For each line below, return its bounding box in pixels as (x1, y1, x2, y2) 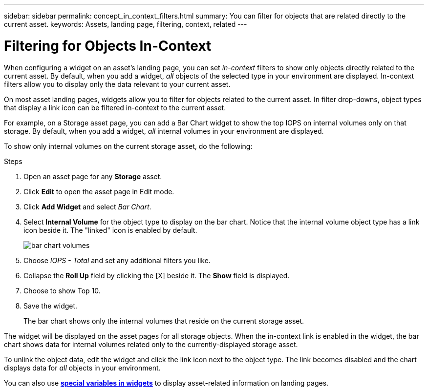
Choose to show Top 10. (23, 286, 101, 295)
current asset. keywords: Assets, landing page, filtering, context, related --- (4, 20, 247, 28)
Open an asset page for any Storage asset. (23, 172, 162, 181)
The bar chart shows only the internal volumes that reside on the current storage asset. (23, 316, 304, 325)
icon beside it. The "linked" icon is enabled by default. (23, 226, 197, 234)
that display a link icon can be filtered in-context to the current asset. (4, 103, 226, 112)
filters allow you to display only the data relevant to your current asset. (4, 80, 231, 88)
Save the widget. (23, 301, 78, 310)
